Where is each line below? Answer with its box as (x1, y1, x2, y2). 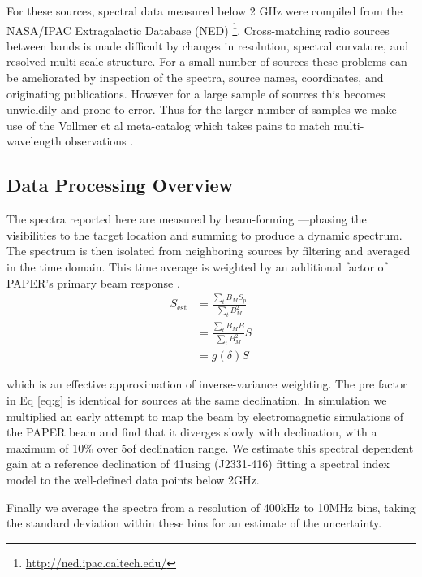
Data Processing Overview (6, 172, 233, 197)
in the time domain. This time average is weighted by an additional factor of (6, 258, 387, 275)
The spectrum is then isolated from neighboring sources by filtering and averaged (6, 242, 411, 259)
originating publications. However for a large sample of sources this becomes (6, 85, 385, 102)
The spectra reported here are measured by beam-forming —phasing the (6, 210, 367, 228)
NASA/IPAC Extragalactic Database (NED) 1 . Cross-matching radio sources (6, 19, 390, 38)
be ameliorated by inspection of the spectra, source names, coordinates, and (6, 69, 384, 86)
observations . (65, 132, 134, 150)
